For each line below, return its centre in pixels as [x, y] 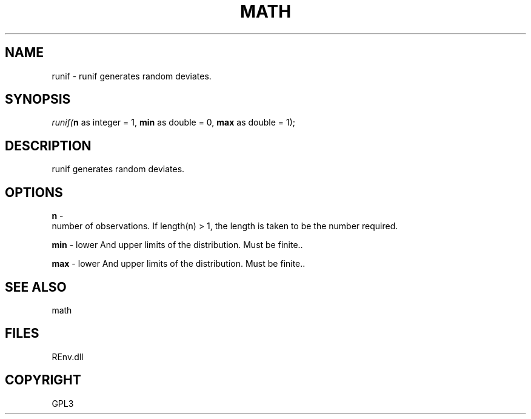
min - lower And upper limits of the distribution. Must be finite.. [177, 245]
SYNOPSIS [38, 99]
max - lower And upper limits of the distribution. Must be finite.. [179, 264]
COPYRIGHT [43, 380]
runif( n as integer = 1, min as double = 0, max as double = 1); [173, 122]
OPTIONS [34, 192]
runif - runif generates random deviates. [132, 76]
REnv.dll [68, 357]
